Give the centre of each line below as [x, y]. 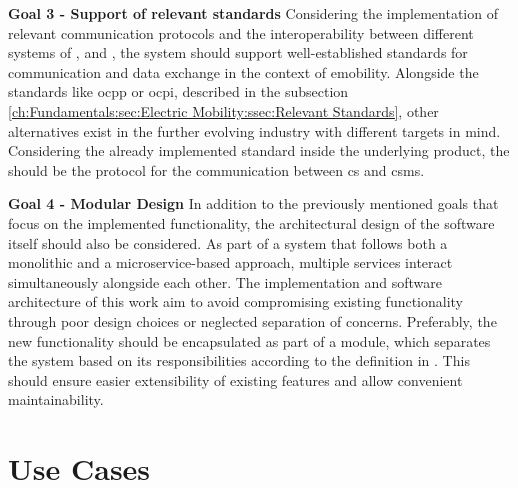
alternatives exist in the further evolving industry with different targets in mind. [254, 130]
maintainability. [56, 399]
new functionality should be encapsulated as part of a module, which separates [249, 340]
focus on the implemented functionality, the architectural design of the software [251, 222]
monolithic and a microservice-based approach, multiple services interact [230, 262]
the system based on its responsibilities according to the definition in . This [239, 360]
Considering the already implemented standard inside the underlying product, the [259, 150]
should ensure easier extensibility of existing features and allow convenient [235, 379]
